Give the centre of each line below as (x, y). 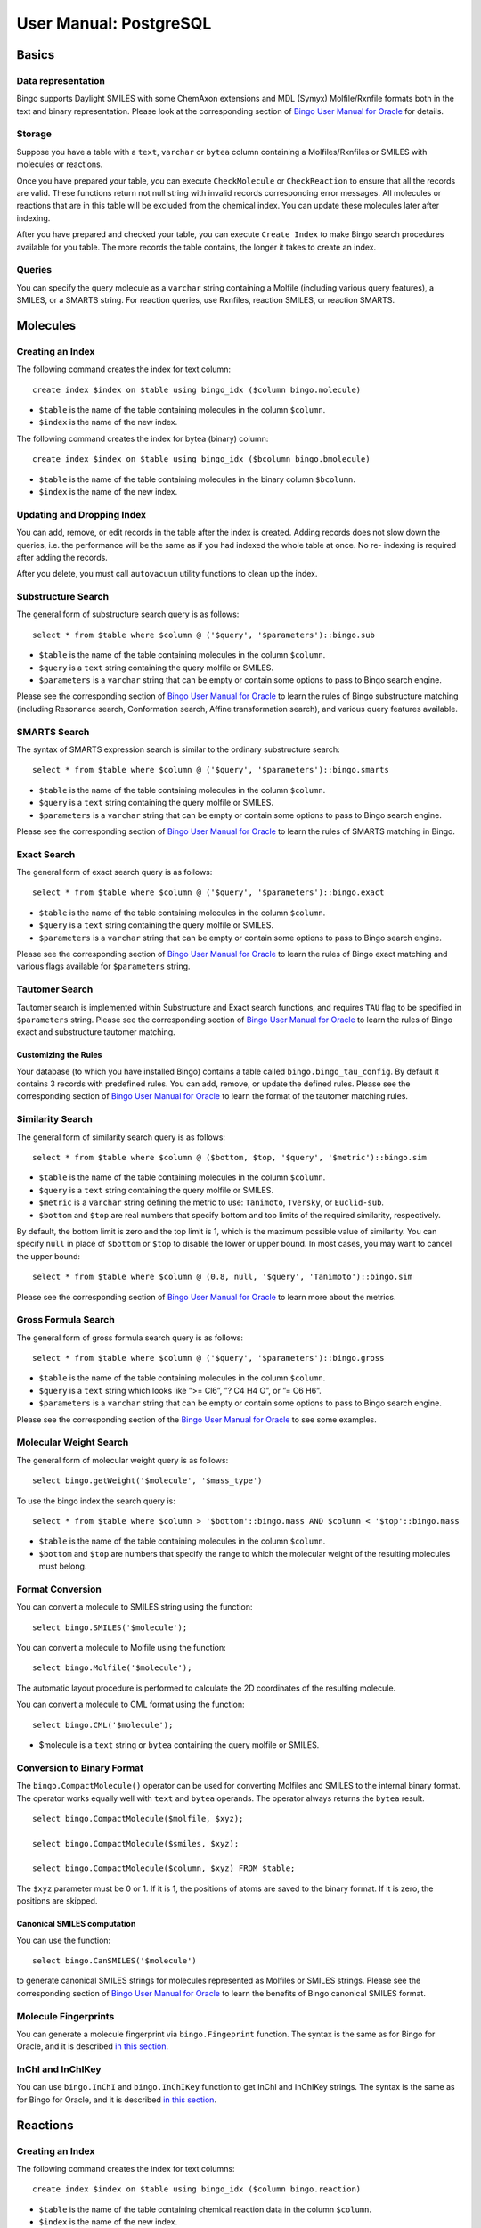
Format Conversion (59, 1589)
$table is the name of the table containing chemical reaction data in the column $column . (205, 2209)
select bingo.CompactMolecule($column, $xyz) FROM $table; (164, 1868)
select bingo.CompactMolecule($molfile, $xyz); (138, 1818)
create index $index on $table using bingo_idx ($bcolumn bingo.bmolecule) (201, 459)
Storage (34, 134)
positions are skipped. (57, 1901)
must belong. (63, 1566)
